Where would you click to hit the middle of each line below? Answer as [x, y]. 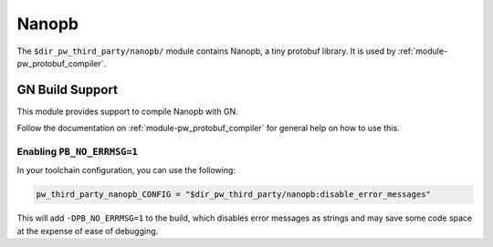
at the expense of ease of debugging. [88, 231]
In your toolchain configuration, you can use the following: [126, 170]
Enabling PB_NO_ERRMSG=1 [78, 152]
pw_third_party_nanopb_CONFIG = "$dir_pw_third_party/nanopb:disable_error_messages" [233, 195]
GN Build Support [68, 90]
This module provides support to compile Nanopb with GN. [128, 111]
